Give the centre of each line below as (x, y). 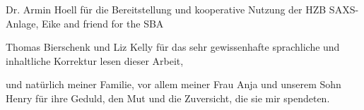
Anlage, (22, 23)
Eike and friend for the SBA (102, 23)
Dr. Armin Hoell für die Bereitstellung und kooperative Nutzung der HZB (166, 9)
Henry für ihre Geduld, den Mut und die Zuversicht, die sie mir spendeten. (168, 98)
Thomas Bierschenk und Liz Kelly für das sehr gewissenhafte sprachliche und (173, 47)
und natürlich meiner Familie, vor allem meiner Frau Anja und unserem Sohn (174, 84)
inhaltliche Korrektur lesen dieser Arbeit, (95, 60)
